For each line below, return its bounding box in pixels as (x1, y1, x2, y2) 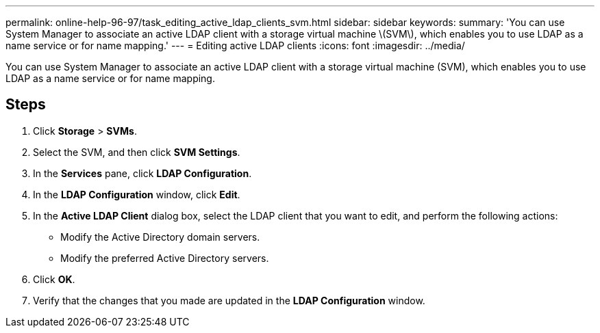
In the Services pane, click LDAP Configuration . (33, 167, 252, 179)
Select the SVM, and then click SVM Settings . (33, 146, 240, 158)
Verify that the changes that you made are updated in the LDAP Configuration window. (33, 294, 425, 306)
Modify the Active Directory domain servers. (60, 230, 260, 243)
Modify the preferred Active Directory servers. (60, 252, 269, 264)
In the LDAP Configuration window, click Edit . (33, 188, 240, 200)
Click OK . (33, 273, 75, 285)
